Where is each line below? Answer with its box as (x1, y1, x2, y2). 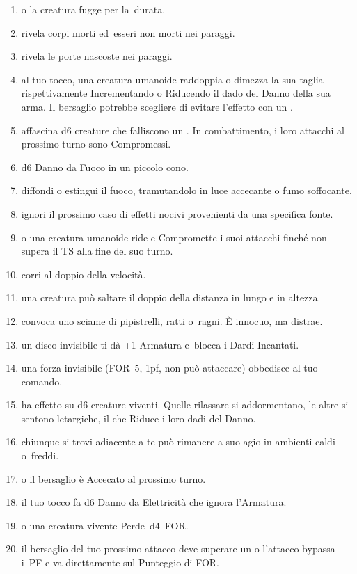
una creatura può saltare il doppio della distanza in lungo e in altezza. (21, 290, 321, 305)
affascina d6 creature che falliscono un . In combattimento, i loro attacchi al (21, 122, 344, 137)
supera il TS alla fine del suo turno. (21, 244, 173, 258)
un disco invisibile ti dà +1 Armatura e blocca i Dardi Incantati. (21, 337, 299, 351)
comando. (21, 374, 63, 388)
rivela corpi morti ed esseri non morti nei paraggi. (21, 25, 235, 40)
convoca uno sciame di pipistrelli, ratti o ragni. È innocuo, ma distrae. (21, 313, 323, 328)
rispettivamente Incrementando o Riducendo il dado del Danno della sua (21, 86, 331, 100)
